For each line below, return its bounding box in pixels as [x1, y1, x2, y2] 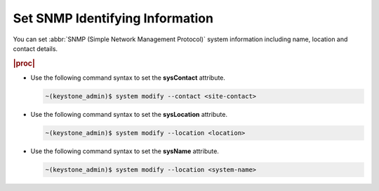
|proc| [13, 58, 35, 68]
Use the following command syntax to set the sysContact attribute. [30, 73, 226, 82]
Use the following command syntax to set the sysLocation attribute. [30, 110, 228, 118]
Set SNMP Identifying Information [13, 10, 214, 26]
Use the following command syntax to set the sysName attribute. [30, 147, 219, 155]
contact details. [13, 44, 58, 52]
